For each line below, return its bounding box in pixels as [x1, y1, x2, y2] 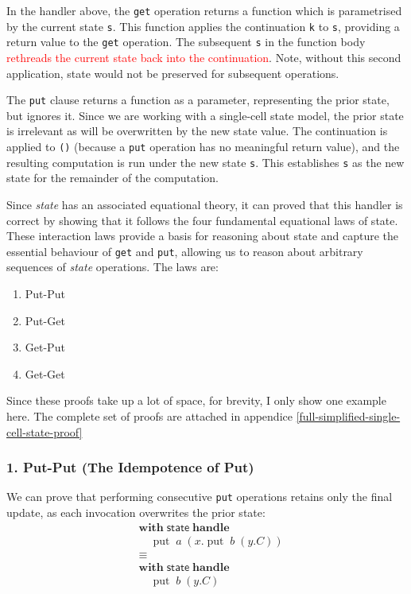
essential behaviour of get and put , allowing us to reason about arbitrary [6, 243, 363, 259]
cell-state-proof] [6, 423, 83, 440]
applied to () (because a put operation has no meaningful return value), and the [6, 138, 400, 154]
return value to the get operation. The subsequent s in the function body [6, 33, 366, 50]
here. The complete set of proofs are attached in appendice [6, 407, 293, 424]
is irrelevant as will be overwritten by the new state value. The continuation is [6, 122, 388, 139]
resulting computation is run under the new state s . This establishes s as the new [6, 153, 405, 170]
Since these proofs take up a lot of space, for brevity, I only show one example [6, 392, 386, 409]
